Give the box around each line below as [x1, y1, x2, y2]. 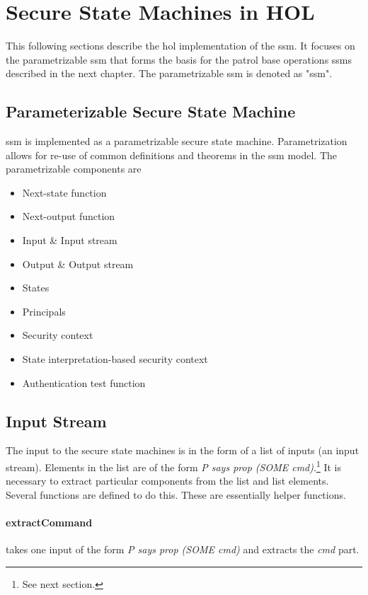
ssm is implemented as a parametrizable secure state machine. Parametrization [6, 134, 347, 149]
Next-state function [22, 185, 107, 200]
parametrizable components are [6, 161, 142, 176]
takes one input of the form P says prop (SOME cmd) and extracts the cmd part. [6, 542, 360, 557]
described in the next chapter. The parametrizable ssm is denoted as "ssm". [6, 66, 333, 81]
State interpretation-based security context [22, 352, 208, 366]
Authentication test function [22, 375, 146, 390]
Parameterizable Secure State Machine [6, 100, 296, 122]
